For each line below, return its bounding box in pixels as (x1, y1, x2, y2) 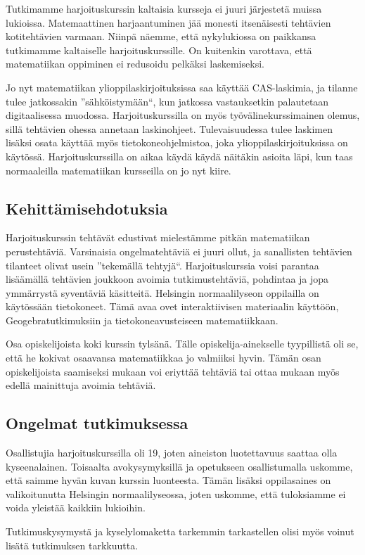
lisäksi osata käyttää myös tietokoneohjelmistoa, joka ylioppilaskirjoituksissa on (6, 135, 348, 150)
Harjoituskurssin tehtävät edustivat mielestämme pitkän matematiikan (6, 230, 310, 245)
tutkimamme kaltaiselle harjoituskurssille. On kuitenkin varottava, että (6, 42, 312, 57)
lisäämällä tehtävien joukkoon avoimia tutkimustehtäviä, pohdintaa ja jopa (6, 272, 329, 286)
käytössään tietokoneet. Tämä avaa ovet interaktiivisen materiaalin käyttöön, (6, 299, 339, 314)
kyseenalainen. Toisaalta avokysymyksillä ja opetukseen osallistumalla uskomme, (6, 459, 353, 473)
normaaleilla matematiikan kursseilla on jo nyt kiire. (6, 162, 231, 177)
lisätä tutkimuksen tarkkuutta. (6, 537, 139, 552)
